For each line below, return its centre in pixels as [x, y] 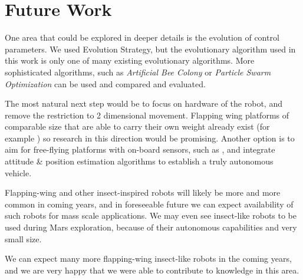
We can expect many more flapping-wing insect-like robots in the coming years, [148, 258]
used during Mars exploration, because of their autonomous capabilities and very [151, 227]
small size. [23, 238]
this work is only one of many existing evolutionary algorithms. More [130, 60]
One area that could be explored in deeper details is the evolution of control [142, 37]
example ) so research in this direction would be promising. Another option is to [150, 138]
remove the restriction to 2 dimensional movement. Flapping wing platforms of [147, 115]
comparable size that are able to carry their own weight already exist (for [137, 126]
